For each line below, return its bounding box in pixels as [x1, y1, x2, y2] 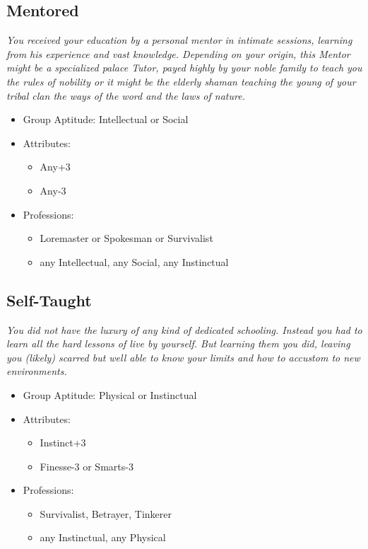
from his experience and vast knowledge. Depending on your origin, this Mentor [6, 46, 350, 61]
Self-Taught [6, 289, 92, 311]
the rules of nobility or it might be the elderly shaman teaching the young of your [6, 74, 356, 88]
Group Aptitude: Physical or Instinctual [23, 387, 197, 402]
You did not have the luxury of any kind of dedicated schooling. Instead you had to [6, 322, 362, 337]
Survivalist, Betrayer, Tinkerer [40, 506, 172, 521]
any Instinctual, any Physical [40, 530, 166, 545]
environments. [6, 364, 67, 378]
